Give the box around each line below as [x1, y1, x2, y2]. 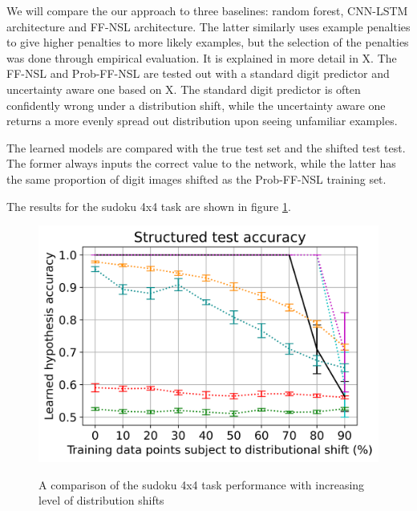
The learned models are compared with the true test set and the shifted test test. [6, 139, 406, 156]
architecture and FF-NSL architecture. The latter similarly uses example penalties [6, 18, 411, 34]
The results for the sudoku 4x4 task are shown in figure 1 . [6, 197, 291, 214]
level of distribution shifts [38, 492, 164, 509]
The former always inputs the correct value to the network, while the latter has [6, 155, 396, 172]
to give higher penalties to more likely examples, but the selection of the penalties [6, 34, 409, 51]
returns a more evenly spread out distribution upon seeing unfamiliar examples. [6, 112, 398, 129]
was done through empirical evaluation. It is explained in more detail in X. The [6, 49, 397, 66]
